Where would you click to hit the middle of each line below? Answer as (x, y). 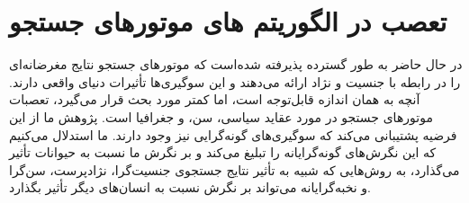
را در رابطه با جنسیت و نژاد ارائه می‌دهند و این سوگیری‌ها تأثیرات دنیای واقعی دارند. (235, 81)
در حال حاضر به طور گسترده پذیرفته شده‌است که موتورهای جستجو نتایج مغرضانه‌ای (236, 64)
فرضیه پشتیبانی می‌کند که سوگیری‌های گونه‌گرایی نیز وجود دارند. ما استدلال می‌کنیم (233, 134)
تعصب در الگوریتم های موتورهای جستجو (228, 21)
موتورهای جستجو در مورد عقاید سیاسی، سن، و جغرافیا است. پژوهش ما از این (221, 116)
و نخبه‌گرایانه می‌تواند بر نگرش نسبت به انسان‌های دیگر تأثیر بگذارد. (190, 187)
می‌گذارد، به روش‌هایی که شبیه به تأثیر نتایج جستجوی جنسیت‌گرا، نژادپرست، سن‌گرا (234, 169)
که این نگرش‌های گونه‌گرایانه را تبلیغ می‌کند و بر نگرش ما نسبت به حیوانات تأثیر (223, 152)
